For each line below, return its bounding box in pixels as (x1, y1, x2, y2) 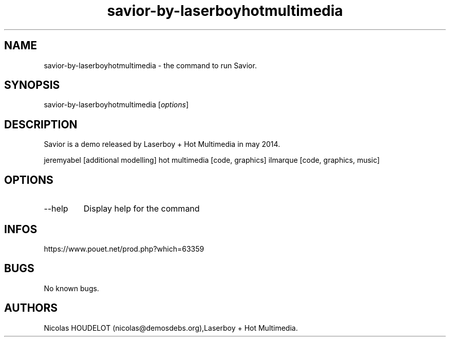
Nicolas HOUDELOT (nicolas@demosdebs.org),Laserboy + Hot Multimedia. (44, 323, 298, 332)
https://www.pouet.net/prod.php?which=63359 (44, 244, 204, 253)
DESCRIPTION (4, 118, 78, 131)
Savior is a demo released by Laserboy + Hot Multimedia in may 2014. (44, 140, 280, 149)
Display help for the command (83, 203, 200, 214)
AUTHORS (4, 301, 58, 315)
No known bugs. (44, 283, 99, 293)
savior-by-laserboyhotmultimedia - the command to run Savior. (44, 61, 257, 70)
